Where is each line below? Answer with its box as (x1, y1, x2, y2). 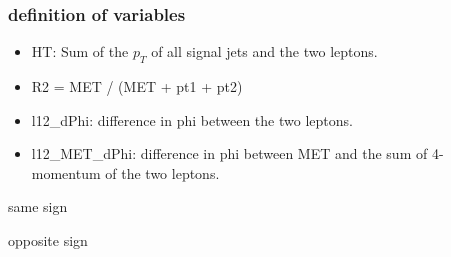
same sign (8, 196, 68, 217)
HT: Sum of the (31, 41, 129, 62)
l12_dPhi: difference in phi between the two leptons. (31, 109, 353, 130)
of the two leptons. (105, 162, 220, 183)
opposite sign (8, 229, 88, 250)
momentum (31, 162, 101, 183)
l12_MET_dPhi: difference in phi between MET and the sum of (31, 143, 428, 164)
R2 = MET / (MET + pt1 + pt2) (31, 76, 243, 97)
